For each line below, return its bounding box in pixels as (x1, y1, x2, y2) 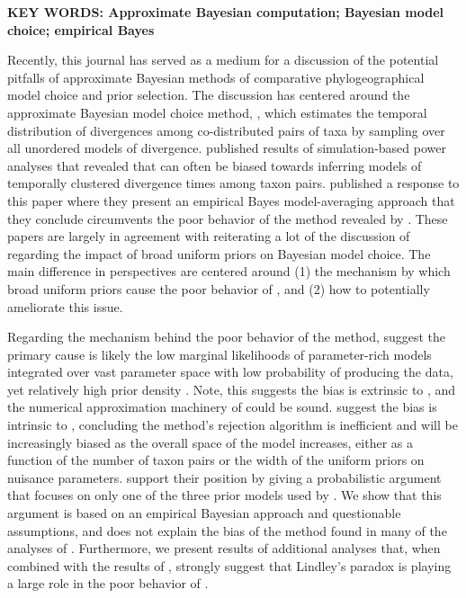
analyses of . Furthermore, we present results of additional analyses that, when (7, 539, 441, 558)
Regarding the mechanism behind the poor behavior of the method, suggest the (7, 327, 446, 346)
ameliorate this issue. (7, 297, 123, 316)
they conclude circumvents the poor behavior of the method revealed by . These (7, 209, 448, 228)
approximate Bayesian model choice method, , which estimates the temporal (7, 103, 427, 121)
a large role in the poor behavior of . (7, 574, 209, 593)
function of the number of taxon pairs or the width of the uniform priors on (7, 451, 425, 469)
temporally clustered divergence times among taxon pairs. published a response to (7, 174, 460, 192)
